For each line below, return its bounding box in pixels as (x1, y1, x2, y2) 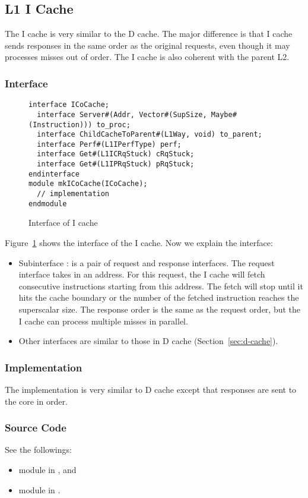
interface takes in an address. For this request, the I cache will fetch (18, 268, 265, 280)
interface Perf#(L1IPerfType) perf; (37, 140, 182, 149)
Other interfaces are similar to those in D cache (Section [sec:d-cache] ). (18, 335, 278, 347)
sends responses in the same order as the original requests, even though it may (5, 39, 290, 51)
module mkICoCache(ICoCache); (28, 179, 148, 188)
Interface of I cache (28, 216, 98, 229)
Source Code (5, 420, 66, 435)
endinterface (28, 169, 80, 178)
